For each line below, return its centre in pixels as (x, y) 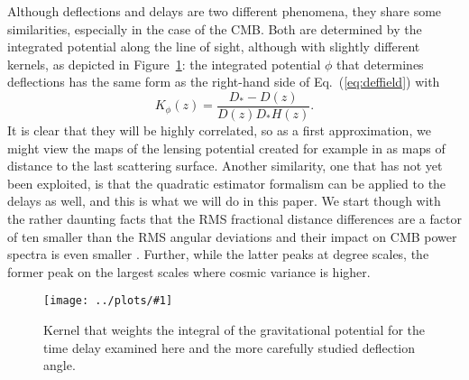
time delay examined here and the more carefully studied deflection (230, 347)
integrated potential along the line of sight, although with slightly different (214, 46)
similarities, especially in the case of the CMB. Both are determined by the (215, 28)
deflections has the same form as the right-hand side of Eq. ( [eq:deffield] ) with (224, 82)
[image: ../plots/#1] (108, 301)
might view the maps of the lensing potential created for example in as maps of (226, 148)
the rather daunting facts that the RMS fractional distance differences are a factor (234, 218)
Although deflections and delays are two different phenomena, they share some (225, 11)
